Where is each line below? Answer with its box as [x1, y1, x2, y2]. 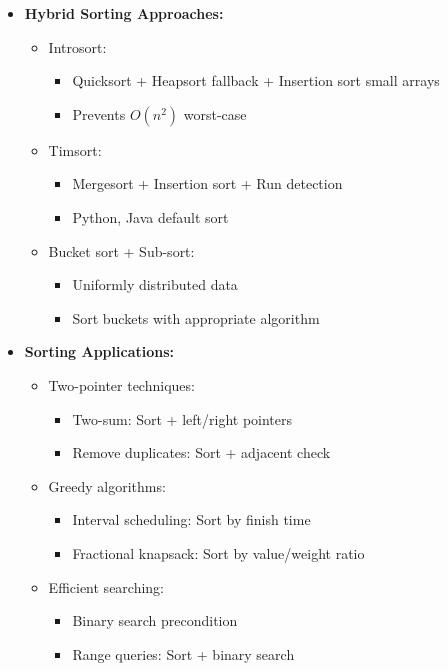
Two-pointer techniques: [48, 374, 195, 395]
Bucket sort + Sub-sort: [48, 240, 195, 261]
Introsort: [48, 36, 107, 57]
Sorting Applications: [24, 341, 175, 362]
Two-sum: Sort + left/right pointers [72, 408, 293, 429]
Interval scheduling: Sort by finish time [72, 509, 311, 530]
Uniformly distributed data [72, 274, 238, 295]
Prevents [72, 103, 126, 124]
